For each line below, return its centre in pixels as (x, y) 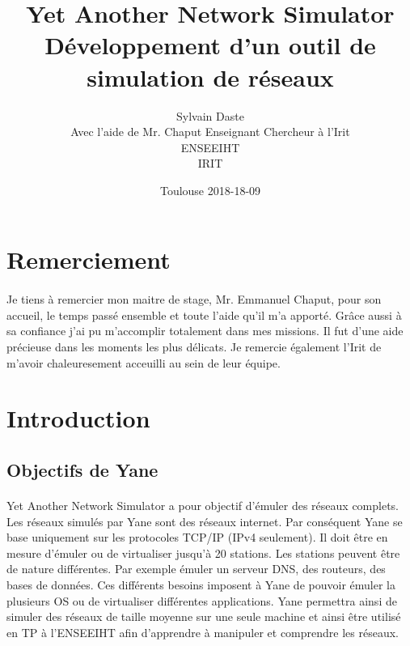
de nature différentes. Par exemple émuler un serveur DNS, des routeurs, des (196, 569)
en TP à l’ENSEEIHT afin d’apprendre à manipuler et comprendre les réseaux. (203, 632)
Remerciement (89, 259)
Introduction (78, 418)
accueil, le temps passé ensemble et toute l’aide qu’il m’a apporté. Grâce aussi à (204, 314)
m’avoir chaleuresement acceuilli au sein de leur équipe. (144, 362)
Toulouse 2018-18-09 (210, 190)
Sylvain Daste (210, 115)
